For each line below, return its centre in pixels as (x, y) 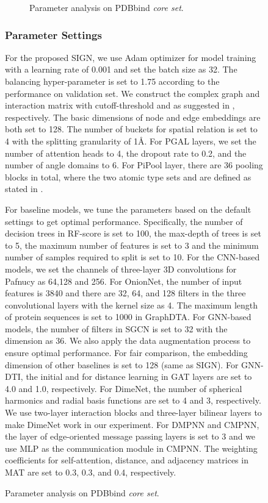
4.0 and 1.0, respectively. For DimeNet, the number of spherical (124, 388)
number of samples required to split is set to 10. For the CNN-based (132, 257)
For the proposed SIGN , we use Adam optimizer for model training (131, 57)
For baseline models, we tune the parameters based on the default (128, 209)
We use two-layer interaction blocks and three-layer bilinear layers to (133, 412)
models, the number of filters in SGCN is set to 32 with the (116, 328)
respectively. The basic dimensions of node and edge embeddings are (133, 117)
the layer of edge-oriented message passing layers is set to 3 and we (130, 436)
